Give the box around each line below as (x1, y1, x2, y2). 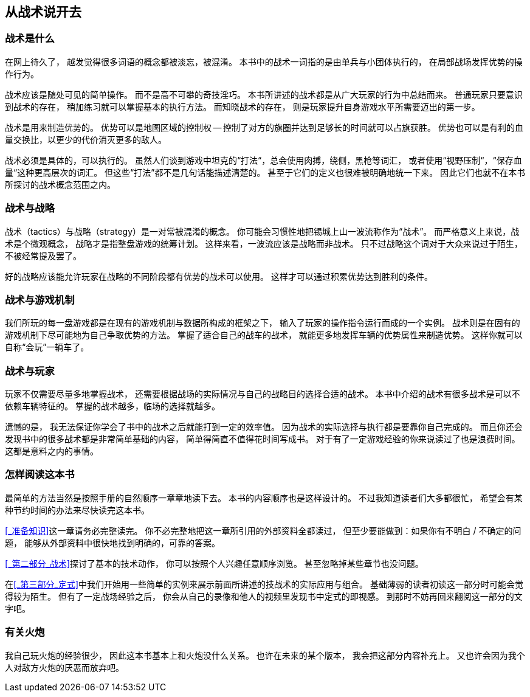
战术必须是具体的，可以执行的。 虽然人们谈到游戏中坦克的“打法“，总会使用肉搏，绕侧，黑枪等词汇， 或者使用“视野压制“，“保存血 (5, 154, 522, 165)
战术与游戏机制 (5, 293, 75, 306)
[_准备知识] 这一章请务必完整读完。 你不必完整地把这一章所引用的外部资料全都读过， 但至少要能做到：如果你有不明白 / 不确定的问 (5, 525, 521, 536)
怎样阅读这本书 (5, 468, 75, 481)
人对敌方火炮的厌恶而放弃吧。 (5, 662, 124, 673)
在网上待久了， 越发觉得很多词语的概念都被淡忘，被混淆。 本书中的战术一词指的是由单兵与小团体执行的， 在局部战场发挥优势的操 (5, 56, 523, 67)
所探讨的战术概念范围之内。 (5, 179, 115, 190)
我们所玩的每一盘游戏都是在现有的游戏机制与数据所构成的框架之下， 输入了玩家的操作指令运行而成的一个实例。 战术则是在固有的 (5, 317, 520, 328)
